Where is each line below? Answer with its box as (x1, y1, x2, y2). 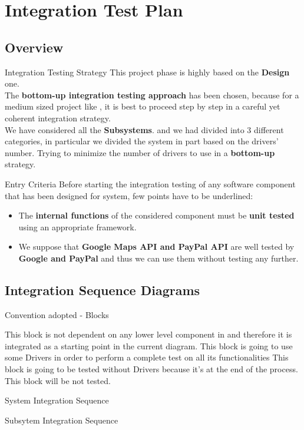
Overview (5, 38, 64, 56)
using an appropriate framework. (18, 220, 137, 233)
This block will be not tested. (5, 374, 111, 386)
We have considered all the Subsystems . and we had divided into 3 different (5, 123, 284, 135)
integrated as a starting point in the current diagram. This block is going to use (5, 339, 293, 352)
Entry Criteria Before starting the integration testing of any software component (5, 177, 296, 190)
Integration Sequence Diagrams (5, 280, 200, 299)
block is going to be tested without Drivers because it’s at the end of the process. (5, 363, 298, 375)
